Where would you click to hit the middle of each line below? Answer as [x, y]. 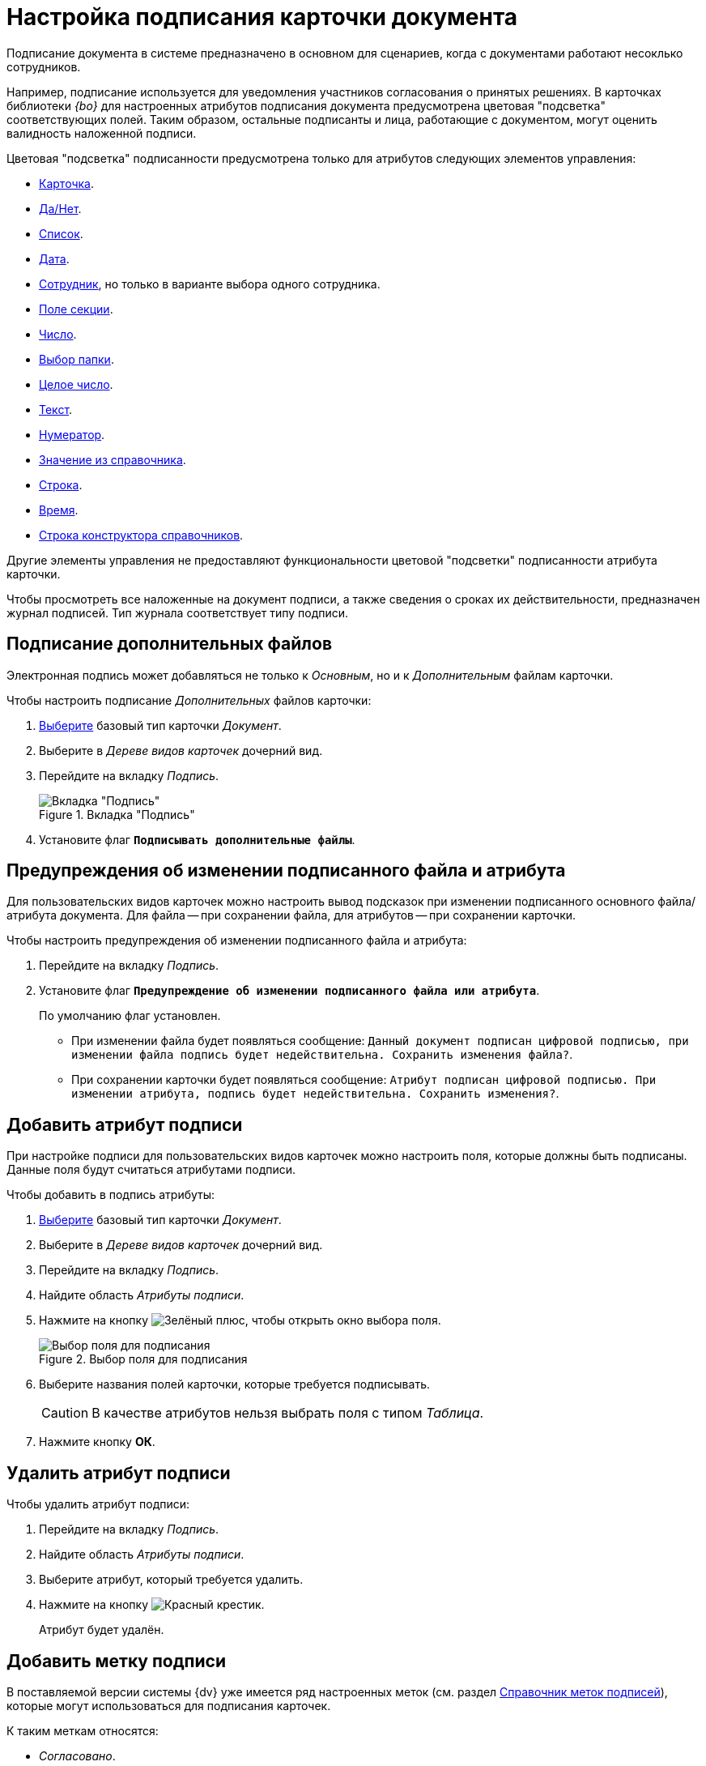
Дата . [54, 258]
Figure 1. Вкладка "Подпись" [117, 814]
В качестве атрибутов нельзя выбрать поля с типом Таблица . [288, 1413]
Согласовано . [77, 1755]
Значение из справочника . [113, 459]
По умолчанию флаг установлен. [130, 1016]
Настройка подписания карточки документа [262, 17]
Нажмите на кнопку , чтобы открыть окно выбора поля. [240, 1320]
